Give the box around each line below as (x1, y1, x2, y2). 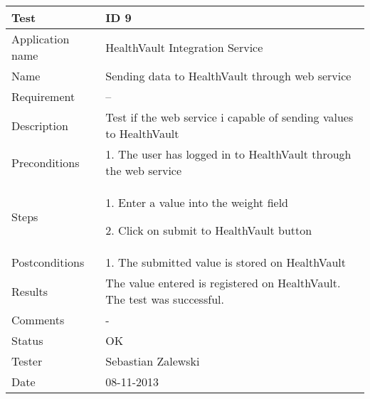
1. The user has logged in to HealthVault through (105, 146, 351, 162)
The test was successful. (105, 291, 224, 307)
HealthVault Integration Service (105, 38, 263, 55)
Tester (11, 353, 43, 369)
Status (11, 332, 43, 349)
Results (11, 282, 48, 299)
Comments (11, 312, 65, 328)
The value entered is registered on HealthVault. (105, 275, 341, 291)
